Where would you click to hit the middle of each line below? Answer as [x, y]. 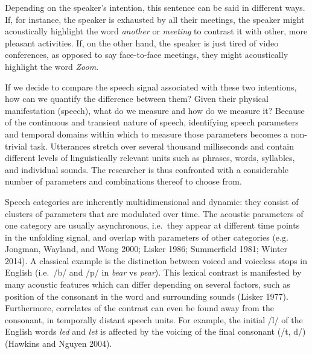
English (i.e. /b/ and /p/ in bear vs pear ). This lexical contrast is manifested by [153, 272]
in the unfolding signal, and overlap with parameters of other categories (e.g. [147, 237]
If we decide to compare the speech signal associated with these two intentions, [151, 87]
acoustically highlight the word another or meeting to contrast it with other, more [156, 31]
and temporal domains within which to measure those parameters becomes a [147, 134]
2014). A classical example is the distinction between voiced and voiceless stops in [156, 260]
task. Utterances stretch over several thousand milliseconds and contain [162, 146]
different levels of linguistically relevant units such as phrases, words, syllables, [150, 158]
